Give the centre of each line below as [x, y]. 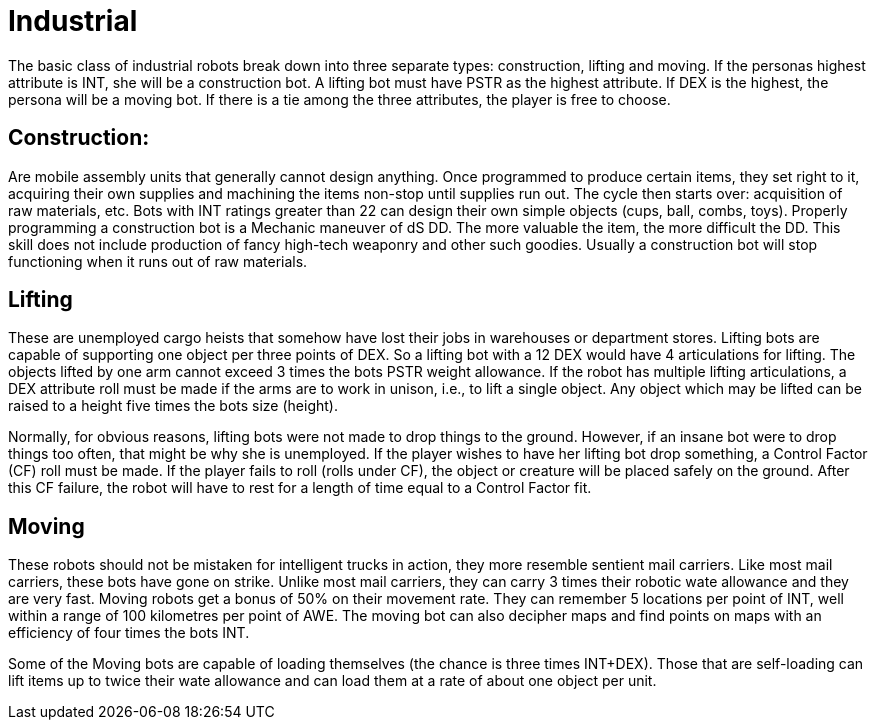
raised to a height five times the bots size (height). [173, 406]
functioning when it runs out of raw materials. [158, 261]
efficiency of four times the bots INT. [129, 633]
